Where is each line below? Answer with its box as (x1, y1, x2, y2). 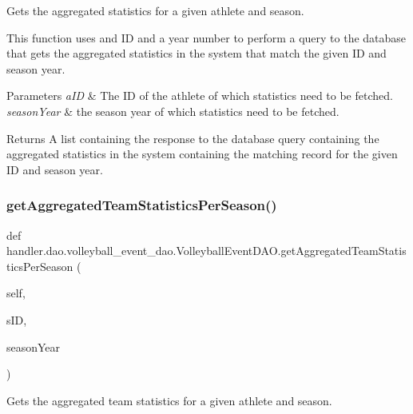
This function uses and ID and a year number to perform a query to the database (6, 29, 407, 46)
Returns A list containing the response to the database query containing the (6, 129, 379, 146)
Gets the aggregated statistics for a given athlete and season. (6, 2, 304, 18)
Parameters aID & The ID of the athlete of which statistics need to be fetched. (6, 87, 393, 104)
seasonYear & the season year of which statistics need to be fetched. (6, 102, 340, 119)
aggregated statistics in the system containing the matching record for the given (6, 145, 398, 162)
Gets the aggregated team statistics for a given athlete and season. (6, 392, 332, 408)
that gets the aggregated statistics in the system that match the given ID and (6, 45, 387, 62)
